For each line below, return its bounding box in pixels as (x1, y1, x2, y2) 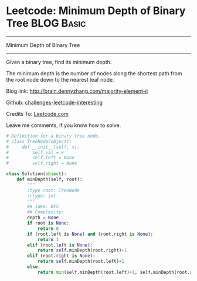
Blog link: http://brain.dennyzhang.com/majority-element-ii (6, 87, 148, 95)
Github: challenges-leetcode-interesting (6, 99, 103, 106)
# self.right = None (6, 160, 77, 166)
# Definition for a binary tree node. (6, 133, 101, 139)
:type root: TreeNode (27, 187, 80, 193)
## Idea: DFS (27, 204, 59, 210)
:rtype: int (27, 193, 57, 199)
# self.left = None (6, 155, 75, 161)
